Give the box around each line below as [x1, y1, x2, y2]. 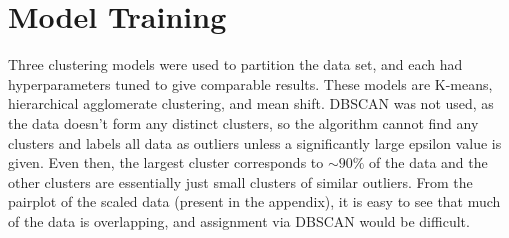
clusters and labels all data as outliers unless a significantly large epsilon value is [8, 132, 502, 153]
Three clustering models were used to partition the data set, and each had [8, 54, 463, 75]
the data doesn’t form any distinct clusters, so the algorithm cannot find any [8, 112, 479, 133]
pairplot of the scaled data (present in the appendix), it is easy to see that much [8, 191, 501, 212]
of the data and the [369, 152, 488, 173]
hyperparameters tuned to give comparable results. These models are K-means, [8, 73, 493, 94]
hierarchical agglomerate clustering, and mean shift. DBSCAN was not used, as [8, 93, 494, 114]
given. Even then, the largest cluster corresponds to [8, 152, 324, 173]
